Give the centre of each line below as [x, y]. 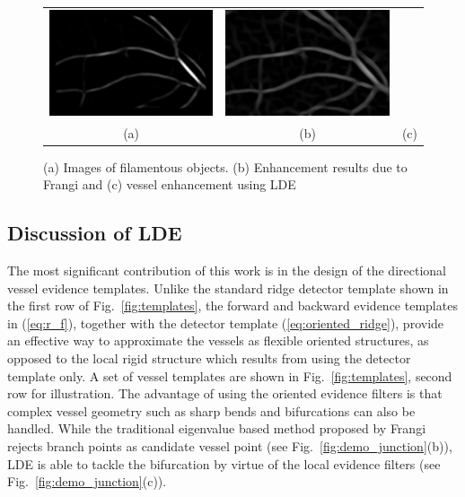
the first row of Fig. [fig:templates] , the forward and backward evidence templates [232, 305]
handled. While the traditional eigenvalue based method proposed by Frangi [217, 428]
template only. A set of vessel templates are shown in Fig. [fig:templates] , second [230, 375]
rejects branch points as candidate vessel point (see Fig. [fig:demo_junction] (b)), [230, 445]
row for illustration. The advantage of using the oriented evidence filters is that [225, 393]
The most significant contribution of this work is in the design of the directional [227, 270]
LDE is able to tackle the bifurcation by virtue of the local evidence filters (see [224, 463]
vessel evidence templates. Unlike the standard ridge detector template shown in [228, 288]
